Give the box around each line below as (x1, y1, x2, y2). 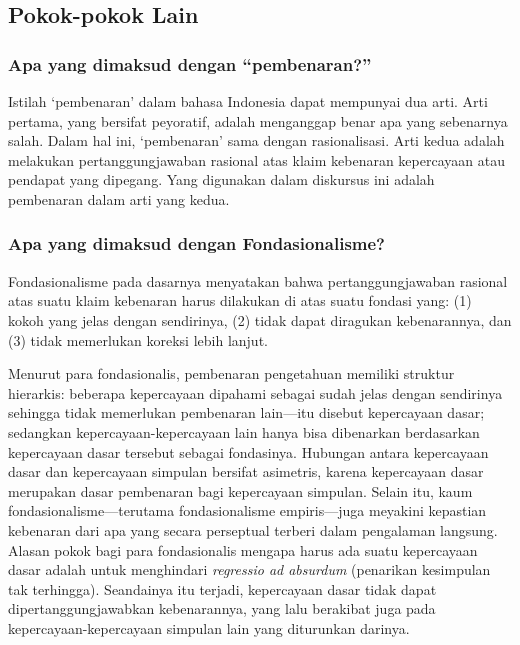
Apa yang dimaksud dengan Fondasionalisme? (8, 231, 385, 256)
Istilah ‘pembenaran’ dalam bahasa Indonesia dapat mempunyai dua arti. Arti (8, 91, 488, 111)
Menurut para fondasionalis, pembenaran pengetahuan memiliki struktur (8, 363, 455, 384)
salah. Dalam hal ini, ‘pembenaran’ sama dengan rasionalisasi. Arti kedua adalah (8, 130, 505, 151)
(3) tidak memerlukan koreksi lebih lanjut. (8, 329, 268, 350)
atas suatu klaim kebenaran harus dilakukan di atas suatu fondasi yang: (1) (8, 290, 472, 311)
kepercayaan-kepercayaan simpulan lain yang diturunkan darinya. (8, 617, 410, 638)
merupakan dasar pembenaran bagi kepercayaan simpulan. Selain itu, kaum (8, 480, 473, 501)
